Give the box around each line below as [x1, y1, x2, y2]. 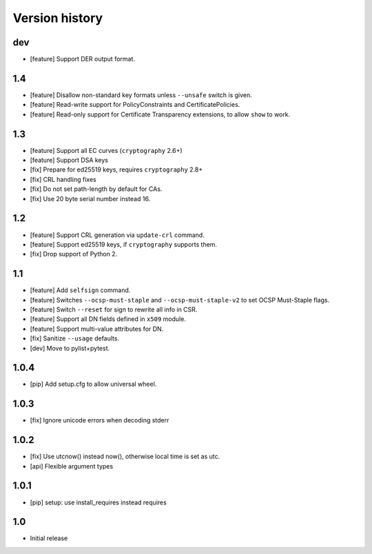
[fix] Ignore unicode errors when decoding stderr [30, 416, 169, 424]
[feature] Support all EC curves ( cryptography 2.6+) [30, 146, 183, 154]
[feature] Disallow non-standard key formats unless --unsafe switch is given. [30, 90, 253, 99]
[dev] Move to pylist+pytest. [30, 344, 110, 352]
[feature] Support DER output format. [30, 55, 136, 63]
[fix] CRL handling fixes [30, 175, 96, 183]
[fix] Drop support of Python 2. [30, 250, 118, 258]
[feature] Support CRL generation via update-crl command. [30, 231, 205, 239]
